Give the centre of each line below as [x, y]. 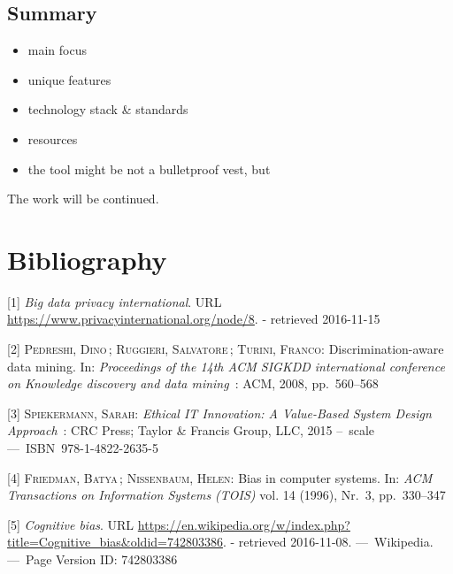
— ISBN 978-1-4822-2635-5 [83, 448]
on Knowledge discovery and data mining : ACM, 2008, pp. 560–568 [193, 383]
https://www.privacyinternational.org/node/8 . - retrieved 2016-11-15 [194, 319]
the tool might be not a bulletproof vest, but [149, 168]
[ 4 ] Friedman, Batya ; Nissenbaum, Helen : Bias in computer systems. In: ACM [220, 477]
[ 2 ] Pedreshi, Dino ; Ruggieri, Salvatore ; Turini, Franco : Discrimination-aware [226, 349]
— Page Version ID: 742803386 [92, 559]
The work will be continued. [83, 199]
